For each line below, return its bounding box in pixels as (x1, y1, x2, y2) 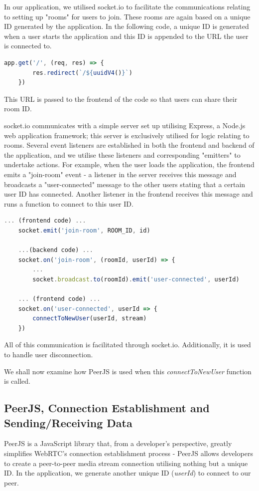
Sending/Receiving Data (4, 415, 132, 430)
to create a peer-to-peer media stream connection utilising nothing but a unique (4, 458, 248, 468)
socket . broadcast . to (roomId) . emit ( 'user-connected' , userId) (32, 275, 240, 283)
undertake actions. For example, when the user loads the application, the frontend (4, 159, 255, 170)
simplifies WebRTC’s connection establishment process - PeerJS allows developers (4, 448, 253, 458)
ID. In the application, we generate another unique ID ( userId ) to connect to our (4, 468, 251, 478)
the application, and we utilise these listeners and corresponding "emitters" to (4, 149, 241, 160)
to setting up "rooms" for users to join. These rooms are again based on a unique (4, 11, 251, 21)
